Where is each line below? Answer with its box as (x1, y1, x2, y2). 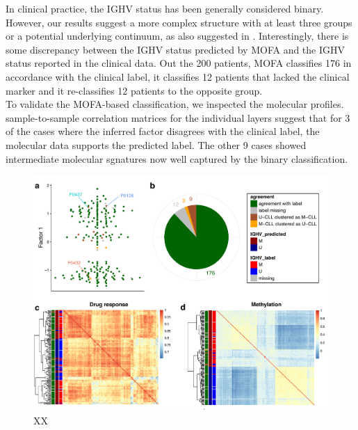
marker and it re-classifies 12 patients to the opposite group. (6, 83, 263, 97)
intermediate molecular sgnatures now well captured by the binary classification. (6, 151, 348, 166)
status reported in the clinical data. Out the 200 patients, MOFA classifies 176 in (6, 56, 352, 70)
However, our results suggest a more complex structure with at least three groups (6, 15, 352, 29)
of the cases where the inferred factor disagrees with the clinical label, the (6, 124, 320, 138)
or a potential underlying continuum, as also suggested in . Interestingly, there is (6, 29, 349, 43)
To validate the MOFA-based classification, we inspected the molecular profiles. (6, 97, 344, 111)
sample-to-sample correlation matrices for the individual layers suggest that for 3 (6, 110, 350, 125)
